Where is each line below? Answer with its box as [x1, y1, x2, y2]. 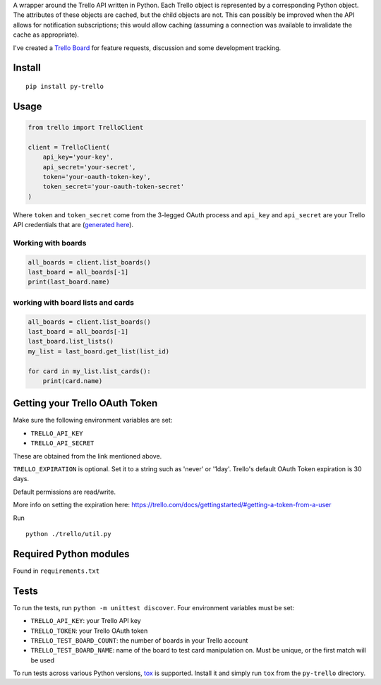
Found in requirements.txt [13, 566, 100, 575]
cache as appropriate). [13, 30, 79, 39]
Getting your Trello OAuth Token [13, 397, 158, 409]
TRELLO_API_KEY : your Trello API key [30, 617, 141, 625]
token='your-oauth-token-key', [42, 173, 151, 181]
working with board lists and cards [13, 297, 134, 307]
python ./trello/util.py [25, 530, 111, 538]
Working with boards [13, 238, 87, 248]
